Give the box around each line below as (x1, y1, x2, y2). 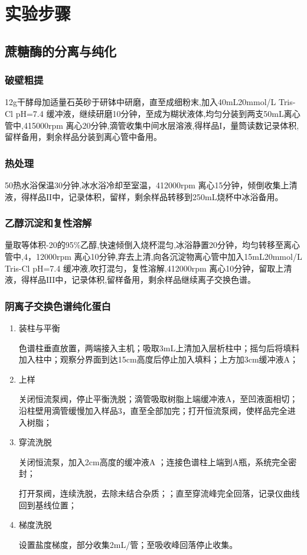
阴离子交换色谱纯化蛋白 (5, 298, 111, 313)
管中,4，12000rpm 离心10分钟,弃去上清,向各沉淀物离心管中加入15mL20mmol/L (5, 250, 302, 262)
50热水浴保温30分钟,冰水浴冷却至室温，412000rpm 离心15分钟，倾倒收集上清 (5, 178, 298, 191)
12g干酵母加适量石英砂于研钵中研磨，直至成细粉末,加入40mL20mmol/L (5, 96, 276, 108)
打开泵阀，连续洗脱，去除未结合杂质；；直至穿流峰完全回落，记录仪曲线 (18, 487, 300, 499)
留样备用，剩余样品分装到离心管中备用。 (5, 130, 162, 143)
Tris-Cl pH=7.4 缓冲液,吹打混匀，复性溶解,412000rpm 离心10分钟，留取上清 (5, 262, 292, 274)
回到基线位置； (18, 498, 77, 511)
